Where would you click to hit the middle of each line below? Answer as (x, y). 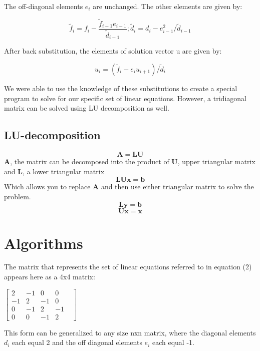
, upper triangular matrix (216, 161)
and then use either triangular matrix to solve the (177, 187)
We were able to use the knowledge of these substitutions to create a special (121, 88)
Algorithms (44, 243)
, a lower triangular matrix (63, 171)
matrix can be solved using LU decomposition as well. (87, 108)
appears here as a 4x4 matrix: (50, 277)
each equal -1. (173, 342)
